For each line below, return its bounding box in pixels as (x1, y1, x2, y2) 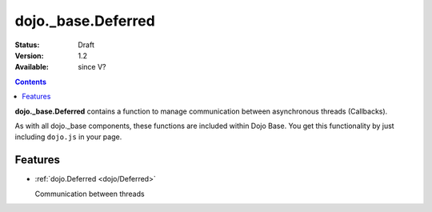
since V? (78, 62, 106, 72)
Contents (14, 77, 47, 86)
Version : (14, 50, 44, 60)
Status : (14, 40, 40, 50)
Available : (14, 62, 50, 72)
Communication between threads (34, 189, 145, 198)
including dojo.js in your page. (14, 132, 122, 142)
